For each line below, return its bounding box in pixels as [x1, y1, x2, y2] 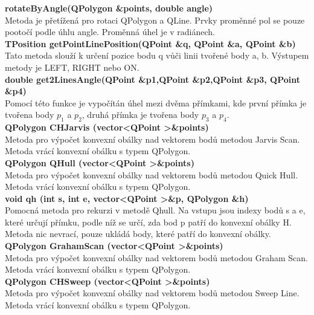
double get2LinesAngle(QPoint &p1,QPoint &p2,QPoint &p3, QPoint [5, 73, 301, 85]
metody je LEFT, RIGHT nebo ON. [5, 60, 139, 73]
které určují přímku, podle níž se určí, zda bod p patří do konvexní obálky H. [5, 215, 292, 228]
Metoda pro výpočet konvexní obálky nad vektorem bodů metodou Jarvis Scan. [5, 132, 300, 145]
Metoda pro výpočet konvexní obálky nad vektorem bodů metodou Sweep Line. [5, 287, 300, 299]
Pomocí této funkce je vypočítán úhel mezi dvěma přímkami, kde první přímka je [5, 96, 307, 109]
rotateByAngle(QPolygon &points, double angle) [5, 2, 213, 14]
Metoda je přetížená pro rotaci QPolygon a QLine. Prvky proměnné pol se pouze [5, 13, 305, 26]
